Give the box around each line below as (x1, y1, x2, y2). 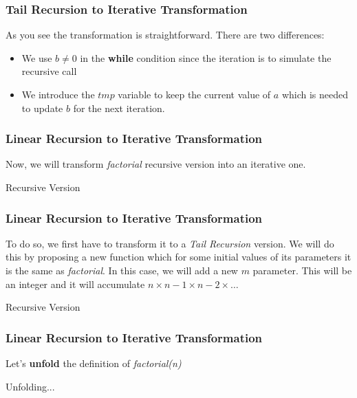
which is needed (281, 87, 349, 101)
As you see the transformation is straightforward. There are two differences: (6, 27, 325, 42)
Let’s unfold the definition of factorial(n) (6, 356, 182, 370)
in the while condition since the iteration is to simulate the (80, 50, 332, 65)
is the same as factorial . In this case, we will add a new (6, 263, 238, 277)
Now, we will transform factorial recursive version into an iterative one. (6, 157, 306, 171)
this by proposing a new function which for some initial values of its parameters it (6, 250, 351, 264)
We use (21, 50, 52, 65)
